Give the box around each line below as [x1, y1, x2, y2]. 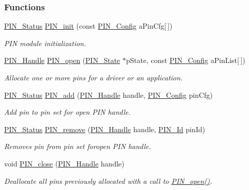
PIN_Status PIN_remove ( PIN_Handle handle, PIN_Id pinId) [4, 123, 205, 134]
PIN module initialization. [4, 37, 86, 48]
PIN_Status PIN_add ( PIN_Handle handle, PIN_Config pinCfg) [4, 89, 213, 100]
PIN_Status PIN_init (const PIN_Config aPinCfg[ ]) [4, 20, 173, 31]
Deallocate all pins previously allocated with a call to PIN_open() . [4, 175, 213, 186]
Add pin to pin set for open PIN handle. [4, 107, 131, 117]
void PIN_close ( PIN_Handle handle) [4, 158, 125, 168]
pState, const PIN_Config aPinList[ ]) [126, 55, 245, 66]
